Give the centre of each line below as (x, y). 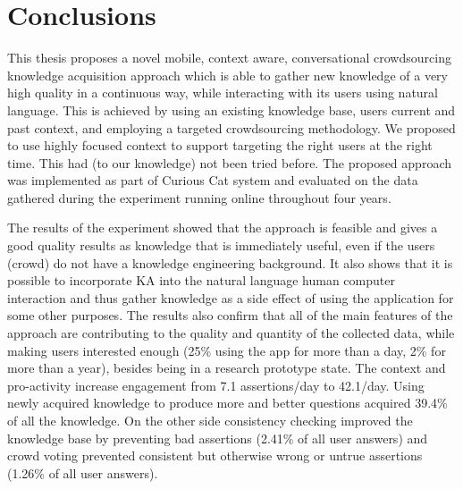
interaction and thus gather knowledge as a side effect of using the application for (231, 297)
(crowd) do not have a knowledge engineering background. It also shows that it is (230, 262)
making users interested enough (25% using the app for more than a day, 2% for (227, 350)
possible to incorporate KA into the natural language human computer (201, 280)
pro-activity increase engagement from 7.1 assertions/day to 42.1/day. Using (216, 385)
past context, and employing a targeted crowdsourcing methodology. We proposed (231, 127)
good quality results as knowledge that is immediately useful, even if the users (221, 245)
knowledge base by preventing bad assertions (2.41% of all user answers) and (218, 438)
